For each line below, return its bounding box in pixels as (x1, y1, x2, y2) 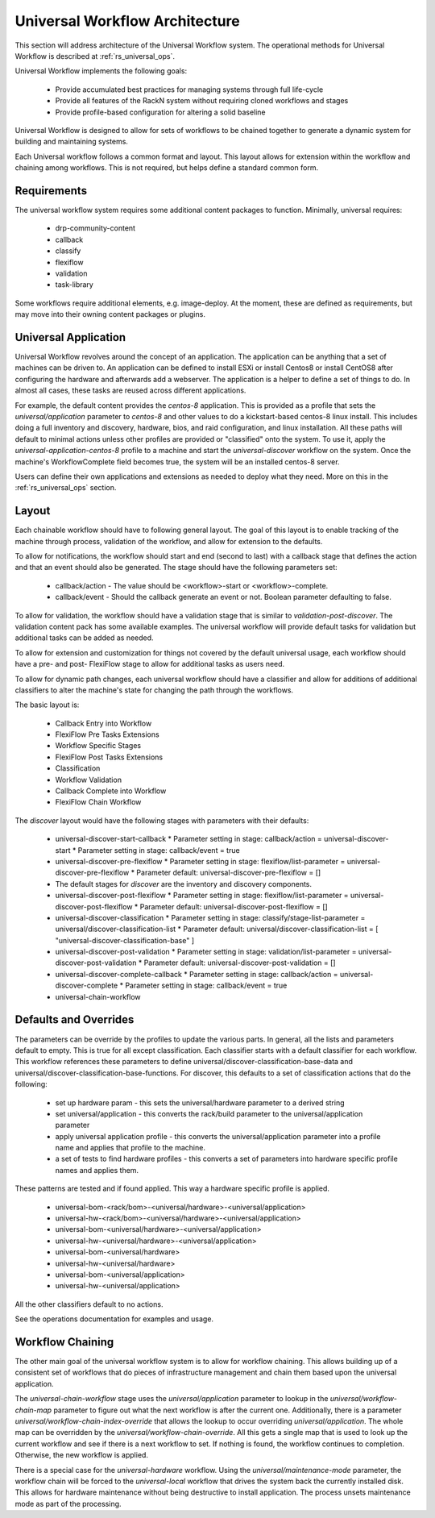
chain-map (14, 1405, 52, 1415)
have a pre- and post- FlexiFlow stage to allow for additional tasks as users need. (14, 659, 285, 669)
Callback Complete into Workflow (55, 786, 167, 796)
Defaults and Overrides (14, 1013, 135, 1027)
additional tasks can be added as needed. (14, 633, 154, 643)
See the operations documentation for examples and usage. (14, 1314, 213, 1324)
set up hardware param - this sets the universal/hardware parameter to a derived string (55, 1097, 345, 1108)
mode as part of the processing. (14, 1499, 122, 1508)
